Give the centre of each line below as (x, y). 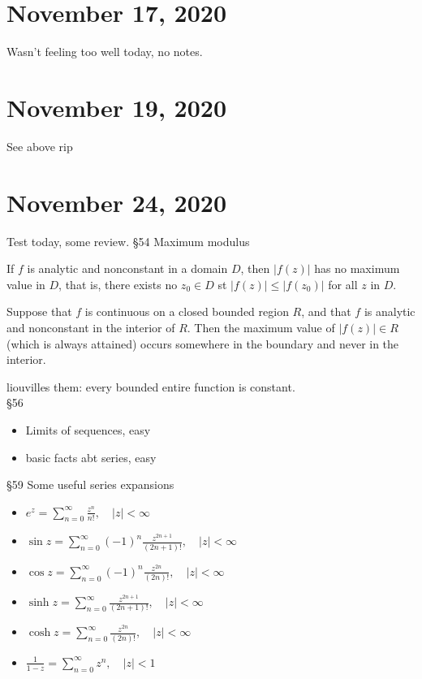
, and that (326, 311)
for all (343, 284)
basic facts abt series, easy (91, 457)
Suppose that (39, 311)
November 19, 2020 (116, 107)
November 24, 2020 (116, 202)
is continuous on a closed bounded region (187, 311)
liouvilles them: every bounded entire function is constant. (151, 386)
